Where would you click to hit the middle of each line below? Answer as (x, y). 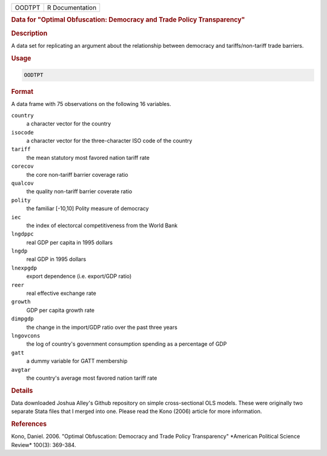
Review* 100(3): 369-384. (44, 444)
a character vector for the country (69, 124)
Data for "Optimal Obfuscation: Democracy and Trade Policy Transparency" (128, 20)
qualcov (23, 183)
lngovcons (26, 335)
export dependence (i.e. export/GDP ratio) (79, 276)
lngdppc (23, 234)
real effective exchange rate (61, 293)
